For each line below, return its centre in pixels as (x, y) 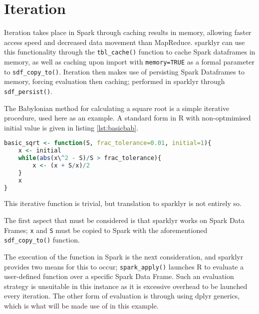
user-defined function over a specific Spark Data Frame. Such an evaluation (119, 276)
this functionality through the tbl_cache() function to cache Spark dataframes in (130, 52)
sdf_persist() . (28, 91)
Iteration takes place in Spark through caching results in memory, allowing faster (128, 32)
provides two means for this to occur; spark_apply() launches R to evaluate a (124, 266)
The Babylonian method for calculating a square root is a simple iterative (117, 108)
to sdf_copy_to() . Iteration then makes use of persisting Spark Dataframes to (124, 71)
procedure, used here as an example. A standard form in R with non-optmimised (128, 118)
